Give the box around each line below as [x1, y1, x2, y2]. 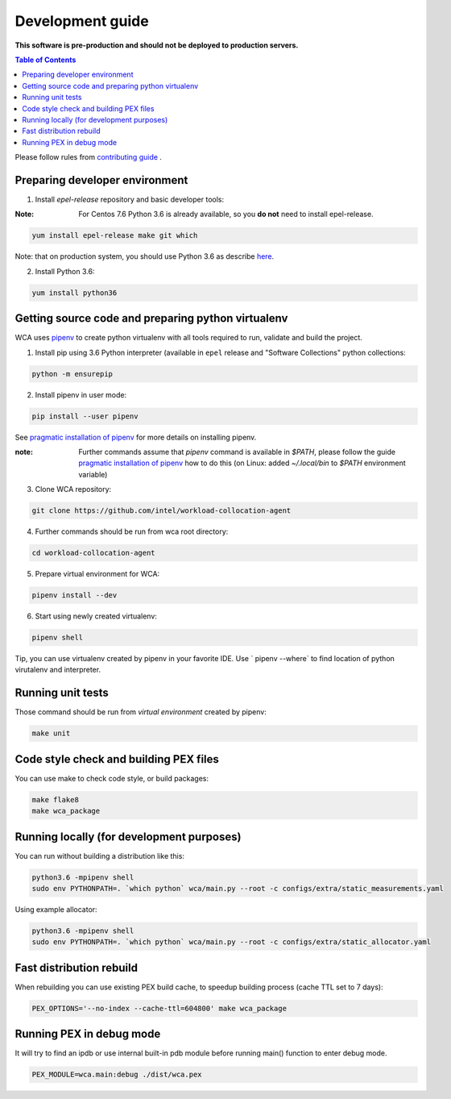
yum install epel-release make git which [31, 231, 198, 240]
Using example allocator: [14, 904, 97, 914]
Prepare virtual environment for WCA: [35, 569, 160, 579]
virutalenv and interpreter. [14, 665, 101, 675]
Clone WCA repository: [35, 485, 112, 494]
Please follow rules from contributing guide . [14, 152, 163, 162]
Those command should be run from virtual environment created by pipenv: [14, 707, 267, 717]
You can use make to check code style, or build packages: [14, 773, 209, 783]
